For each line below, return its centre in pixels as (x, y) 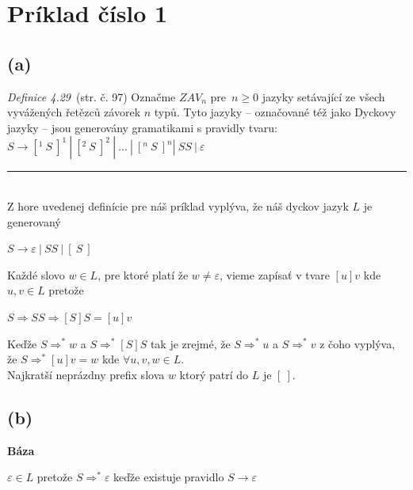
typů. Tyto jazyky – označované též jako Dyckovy (275, 112)
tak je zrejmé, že (190, 343)
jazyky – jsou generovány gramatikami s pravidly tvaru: (142, 127)
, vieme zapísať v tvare (275, 274)
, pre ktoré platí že (143, 274)
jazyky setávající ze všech (323, 96)
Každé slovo (36, 274)
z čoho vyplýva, (358, 343)
